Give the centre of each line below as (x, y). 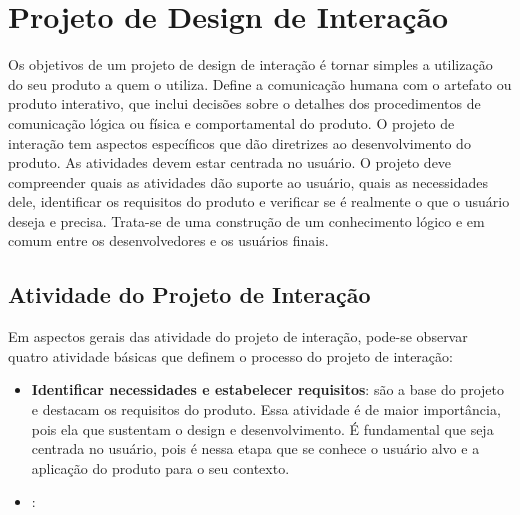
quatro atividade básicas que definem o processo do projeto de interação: (230, 355)
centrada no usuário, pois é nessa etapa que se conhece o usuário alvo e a (255, 448)
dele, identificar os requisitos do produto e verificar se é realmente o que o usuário (259, 201)
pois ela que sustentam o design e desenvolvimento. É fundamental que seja (262, 428)
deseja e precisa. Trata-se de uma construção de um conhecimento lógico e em (246, 220)
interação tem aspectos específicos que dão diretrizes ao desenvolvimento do (239, 142)
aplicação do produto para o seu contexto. (160, 467)
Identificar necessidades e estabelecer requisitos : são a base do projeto (267, 389)
